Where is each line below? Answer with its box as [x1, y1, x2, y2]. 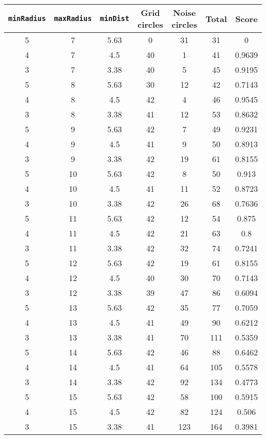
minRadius [8, 14, 46, 23]
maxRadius [54, 14, 92, 23]
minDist [100, 14, 129, 23]
